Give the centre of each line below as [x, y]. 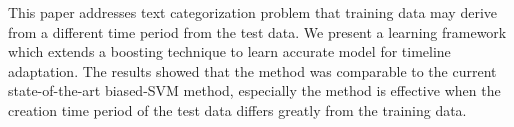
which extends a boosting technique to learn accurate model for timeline [229, 51]
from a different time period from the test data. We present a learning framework [257, 31]
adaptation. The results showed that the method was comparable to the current [252, 70]
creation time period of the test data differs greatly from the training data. [237, 109]
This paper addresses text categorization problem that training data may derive [252, 12]
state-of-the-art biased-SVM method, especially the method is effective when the [254, 90]
